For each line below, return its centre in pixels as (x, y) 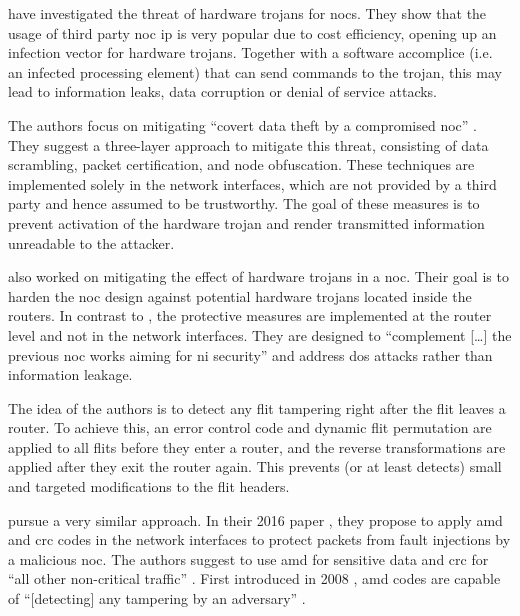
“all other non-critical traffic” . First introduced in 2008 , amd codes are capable (254, 578)
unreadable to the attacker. (91, 242)
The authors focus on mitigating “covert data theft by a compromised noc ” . (242, 124)
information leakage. (70, 374)
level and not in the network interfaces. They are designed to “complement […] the (260, 334)
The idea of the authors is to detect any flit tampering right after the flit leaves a (257, 407)
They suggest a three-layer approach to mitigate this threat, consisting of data (248, 144)
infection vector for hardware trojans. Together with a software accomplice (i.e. (250, 52)
